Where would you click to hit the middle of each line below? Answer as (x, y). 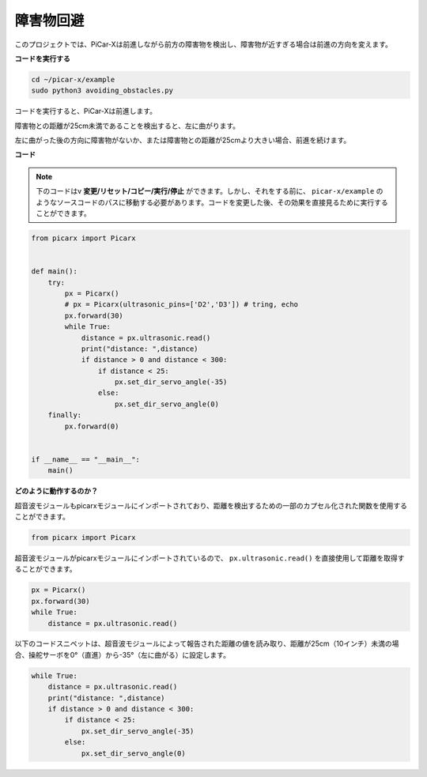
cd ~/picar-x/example (73, 79)
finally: (65, 415)
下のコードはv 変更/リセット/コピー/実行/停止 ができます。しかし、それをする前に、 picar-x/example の (210, 191)
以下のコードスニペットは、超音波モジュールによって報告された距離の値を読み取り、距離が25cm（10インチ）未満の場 (207, 643)
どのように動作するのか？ (56, 491)
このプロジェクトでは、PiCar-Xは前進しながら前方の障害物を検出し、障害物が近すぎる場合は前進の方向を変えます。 (204, 44)
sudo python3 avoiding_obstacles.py (102, 91)
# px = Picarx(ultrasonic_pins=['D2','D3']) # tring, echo (181, 305)
